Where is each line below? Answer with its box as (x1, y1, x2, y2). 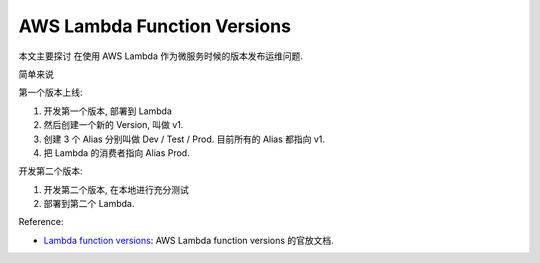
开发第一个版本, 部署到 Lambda (43, 105, 172, 117)
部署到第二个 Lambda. (43, 198, 135, 210)
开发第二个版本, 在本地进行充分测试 (43, 183, 189, 195)
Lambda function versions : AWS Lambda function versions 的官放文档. (43, 234, 334, 246)
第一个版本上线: (18, 86, 84, 99)
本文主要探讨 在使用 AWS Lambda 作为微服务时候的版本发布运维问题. (18, 50, 304, 62)
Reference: (18, 216, 64, 228)
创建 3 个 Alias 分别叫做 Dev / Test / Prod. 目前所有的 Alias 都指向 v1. (43, 133, 325, 145)
